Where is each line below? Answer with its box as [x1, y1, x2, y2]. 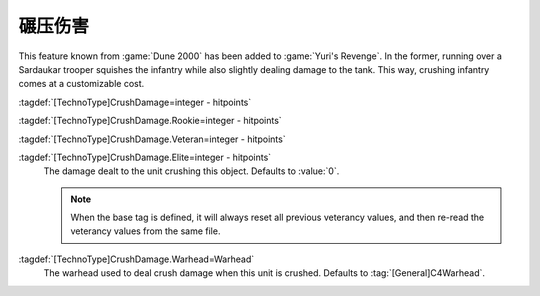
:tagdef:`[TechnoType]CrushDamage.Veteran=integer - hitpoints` [18, 133, 286, 145]
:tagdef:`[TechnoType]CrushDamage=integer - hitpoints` [18, 96, 252, 108]
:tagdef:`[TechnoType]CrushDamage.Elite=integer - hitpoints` [18, 151, 272, 163]
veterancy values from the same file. [70, 225, 221, 237]
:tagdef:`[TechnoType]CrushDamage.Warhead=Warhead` [18, 253, 255, 265]
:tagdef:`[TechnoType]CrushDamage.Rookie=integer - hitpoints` [18, 115, 282, 127]
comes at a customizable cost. [18, 78, 145, 90]
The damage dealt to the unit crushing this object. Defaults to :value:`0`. [43, 165, 340, 177]
